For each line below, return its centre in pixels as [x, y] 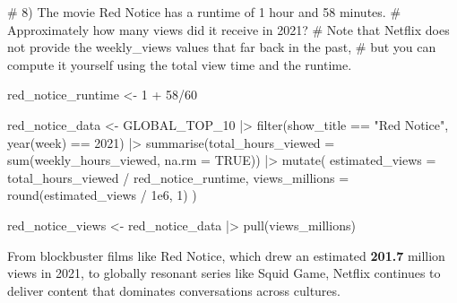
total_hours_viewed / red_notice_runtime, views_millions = [178, 177]
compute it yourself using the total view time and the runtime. [180, 64]
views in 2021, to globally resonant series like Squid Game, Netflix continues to [224, 273]
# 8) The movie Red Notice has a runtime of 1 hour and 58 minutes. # [204, 12]
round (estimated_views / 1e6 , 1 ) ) [102, 195]
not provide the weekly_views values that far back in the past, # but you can [222, 47]
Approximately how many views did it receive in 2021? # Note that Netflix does [228, 29]
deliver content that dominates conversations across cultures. [174, 290]
